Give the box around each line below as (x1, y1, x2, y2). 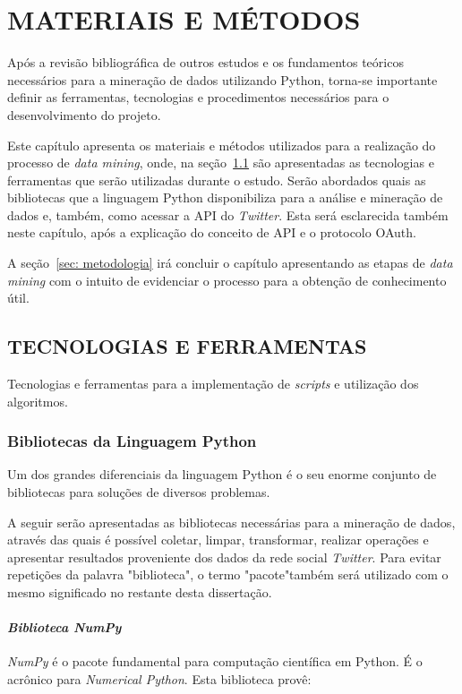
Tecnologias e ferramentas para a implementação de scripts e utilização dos (7, 374, 419, 393)
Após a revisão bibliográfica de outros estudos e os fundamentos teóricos (7, 53, 404, 72)
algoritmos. (7, 391, 68, 410)
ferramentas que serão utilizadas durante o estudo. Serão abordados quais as (7, 170, 426, 189)
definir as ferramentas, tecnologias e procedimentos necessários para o (7, 88, 389, 107)
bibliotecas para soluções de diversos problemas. (7, 483, 270, 501)
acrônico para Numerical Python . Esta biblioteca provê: (7, 670, 312, 688)
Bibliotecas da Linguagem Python (7, 430, 257, 452)
